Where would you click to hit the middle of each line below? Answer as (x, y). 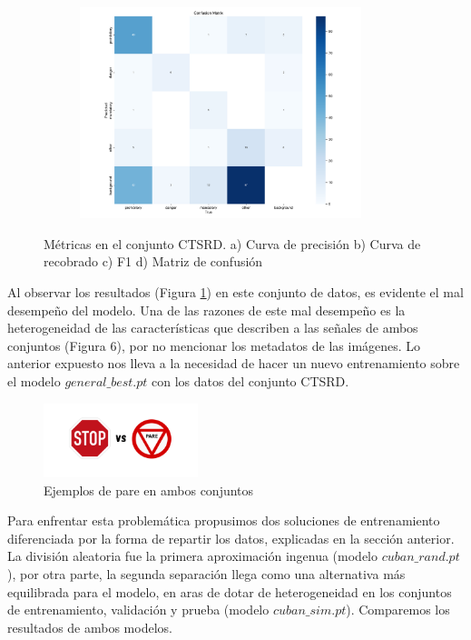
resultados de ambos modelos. (90, 627)
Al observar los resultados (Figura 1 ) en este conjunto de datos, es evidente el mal (235, 291)
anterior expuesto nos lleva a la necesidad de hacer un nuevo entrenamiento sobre (234, 363)
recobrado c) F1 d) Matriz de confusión (153, 261)
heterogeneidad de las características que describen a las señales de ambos (213, 328)
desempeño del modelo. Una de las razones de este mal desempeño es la (206, 310)
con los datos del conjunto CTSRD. (250, 380)
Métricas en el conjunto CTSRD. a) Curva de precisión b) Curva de (232, 243)
